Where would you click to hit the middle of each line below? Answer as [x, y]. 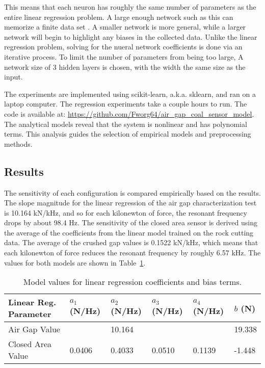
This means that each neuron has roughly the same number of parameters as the [130, 7]
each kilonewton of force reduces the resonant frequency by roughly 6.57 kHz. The [132, 253]
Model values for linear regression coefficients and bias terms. [132, 282]
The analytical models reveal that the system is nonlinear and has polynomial [126, 124]
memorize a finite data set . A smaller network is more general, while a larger [125, 27]
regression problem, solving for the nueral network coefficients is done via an [123, 47]
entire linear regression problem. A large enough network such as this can [119, 17]
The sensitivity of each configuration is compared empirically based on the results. [132, 192]
